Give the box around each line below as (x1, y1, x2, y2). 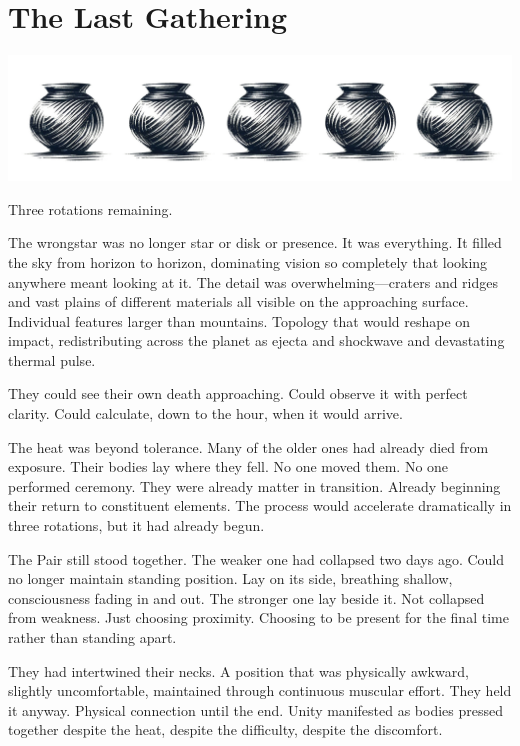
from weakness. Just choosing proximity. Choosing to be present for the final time (8, 607, 509, 628)
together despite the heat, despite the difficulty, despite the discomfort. (8, 719, 443, 740)
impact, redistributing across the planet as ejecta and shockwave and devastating (8, 330, 505, 351)
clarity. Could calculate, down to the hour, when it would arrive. (8, 403, 403, 424)
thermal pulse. (8, 349, 96, 370)
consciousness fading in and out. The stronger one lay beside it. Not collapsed (8, 587, 485, 608)
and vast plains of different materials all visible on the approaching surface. (8, 291, 469, 312)
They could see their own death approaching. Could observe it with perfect (8, 383, 468, 404)
